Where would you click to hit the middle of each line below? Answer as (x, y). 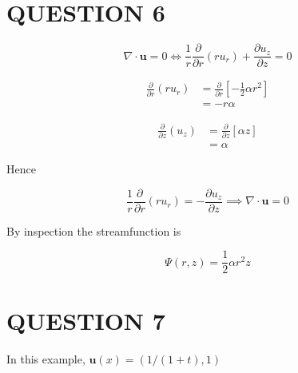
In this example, (46, 358)
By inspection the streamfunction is (94, 230)
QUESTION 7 (86, 320)
